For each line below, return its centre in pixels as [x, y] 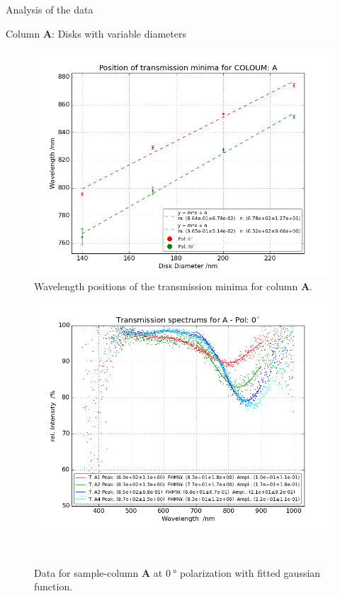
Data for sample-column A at [98, 572]
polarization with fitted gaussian [250, 572]
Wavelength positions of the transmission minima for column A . [173, 286]
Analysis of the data [50, 9]
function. [53, 586]
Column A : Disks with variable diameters [96, 33]
